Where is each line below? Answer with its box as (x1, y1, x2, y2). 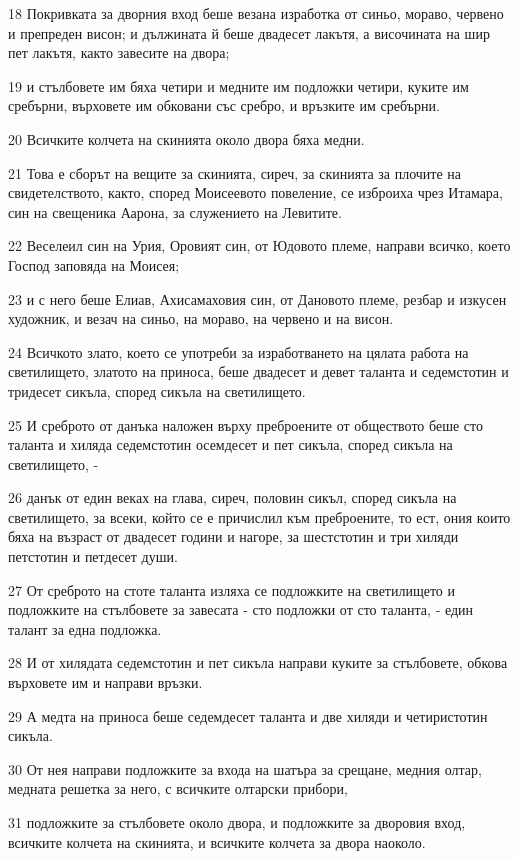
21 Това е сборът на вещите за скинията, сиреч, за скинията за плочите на (8, 162, 462, 183)
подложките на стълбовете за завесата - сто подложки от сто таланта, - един (8, 599, 474, 620)
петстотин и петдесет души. (8, 546, 178, 567)
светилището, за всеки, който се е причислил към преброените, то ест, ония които (8, 506, 511, 527)
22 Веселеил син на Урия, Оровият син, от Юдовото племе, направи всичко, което (8, 235, 511, 256)
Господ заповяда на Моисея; (8, 254, 180, 275)
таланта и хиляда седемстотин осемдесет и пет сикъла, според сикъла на (8, 434, 453, 455)
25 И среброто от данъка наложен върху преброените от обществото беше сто (8, 414, 483, 435)
